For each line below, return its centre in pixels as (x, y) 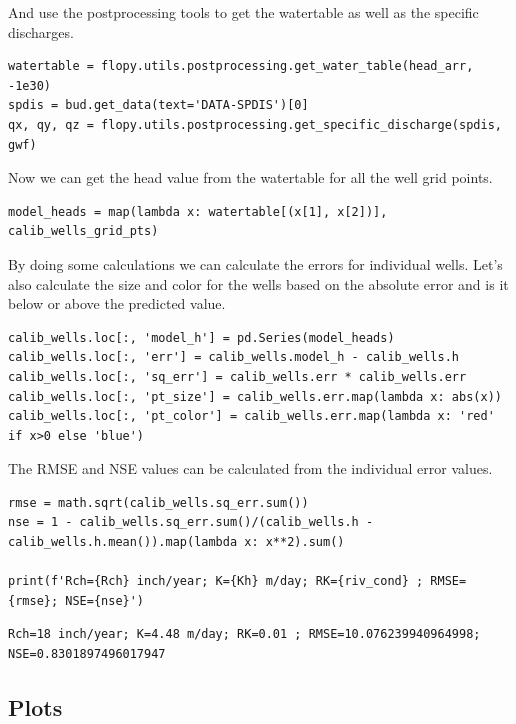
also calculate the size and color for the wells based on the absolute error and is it (258, 283)
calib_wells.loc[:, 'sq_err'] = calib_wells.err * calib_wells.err (237, 376)
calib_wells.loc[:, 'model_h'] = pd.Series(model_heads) (201, 337)
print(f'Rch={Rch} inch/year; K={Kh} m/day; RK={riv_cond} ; (216, 581)
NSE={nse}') (105, 600)
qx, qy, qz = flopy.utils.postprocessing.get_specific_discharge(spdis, (255, 124)
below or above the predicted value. (117, 303)
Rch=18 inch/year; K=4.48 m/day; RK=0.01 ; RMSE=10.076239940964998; (244, 634)
